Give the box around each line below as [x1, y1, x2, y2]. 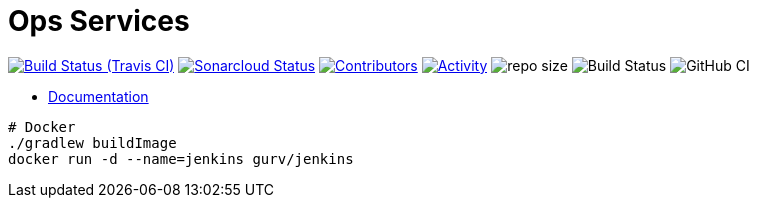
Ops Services [8, 4, 190, 38]
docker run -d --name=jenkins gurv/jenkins [8, 150, 354, 167]
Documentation [48, 87, 149, 105]
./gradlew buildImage [8, 134, 177, 151]
